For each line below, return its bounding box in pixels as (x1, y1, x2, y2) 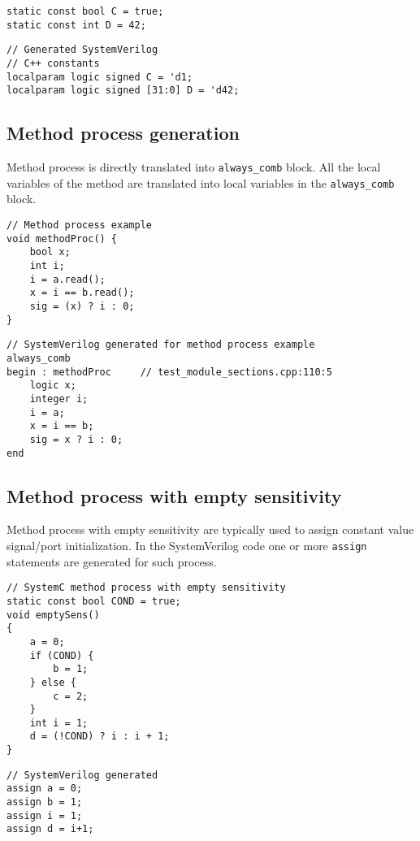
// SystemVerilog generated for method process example (6, 339, 315, 351)
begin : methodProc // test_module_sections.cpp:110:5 (6, 366, 332, 378)
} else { (29, 676, 76, 688)
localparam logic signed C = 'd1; (6, 71, 193, 83)
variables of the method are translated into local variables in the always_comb (6, 174, 395, 191)
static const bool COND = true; (6, 595, 181, 607)
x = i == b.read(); (29, 287, 135, 299)
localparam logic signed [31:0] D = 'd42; (6, 85, 240, 97)
